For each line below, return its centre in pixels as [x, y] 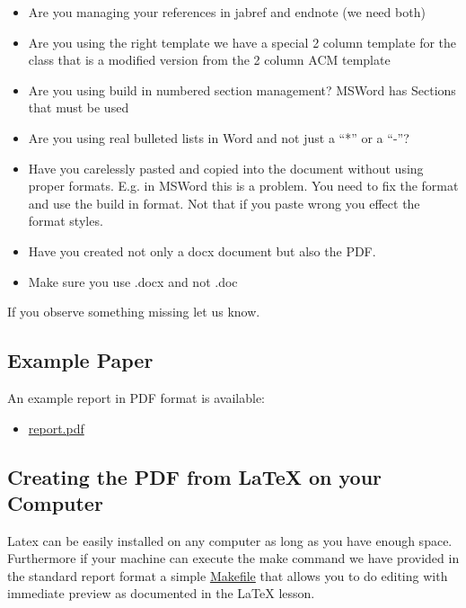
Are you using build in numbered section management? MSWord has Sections [242, 89]
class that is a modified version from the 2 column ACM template [209, 60]
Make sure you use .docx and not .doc [133, 281]
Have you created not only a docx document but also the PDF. [202, 250]
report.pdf [56, 428]
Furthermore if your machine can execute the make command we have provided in [233, 558]
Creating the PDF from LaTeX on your [195, 476]
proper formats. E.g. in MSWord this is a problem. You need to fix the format [243, 186]
